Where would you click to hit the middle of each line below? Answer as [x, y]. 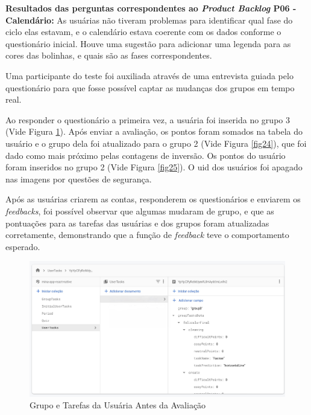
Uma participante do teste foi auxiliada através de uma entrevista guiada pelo [149, 75]
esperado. [23, 246]
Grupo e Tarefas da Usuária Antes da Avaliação [118, 405]
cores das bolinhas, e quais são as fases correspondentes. [109, 55]
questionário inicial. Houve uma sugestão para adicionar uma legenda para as [148, 43]
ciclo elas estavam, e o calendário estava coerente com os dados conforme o [143, 32]
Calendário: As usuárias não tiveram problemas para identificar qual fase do [149, 20]
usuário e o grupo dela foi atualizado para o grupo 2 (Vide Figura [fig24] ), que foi [156, 143]
